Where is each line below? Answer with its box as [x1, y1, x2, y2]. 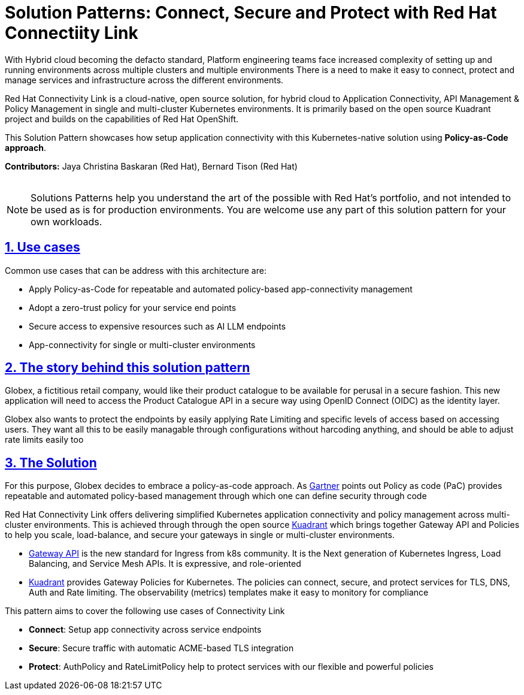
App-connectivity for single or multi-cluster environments [29, 339, 256, 350]
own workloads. [31, 215, 102, 228]
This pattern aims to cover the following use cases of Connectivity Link [5, 606, 285, 617]
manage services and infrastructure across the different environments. [5, 74, 284, 85]
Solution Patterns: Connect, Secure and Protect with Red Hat [5, 2, 497, 23]
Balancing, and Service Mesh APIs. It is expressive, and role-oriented [29, 558, 301, 569]
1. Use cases [5, 240, 80, 255]
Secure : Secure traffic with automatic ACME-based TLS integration [29, 643, 294, 654]
